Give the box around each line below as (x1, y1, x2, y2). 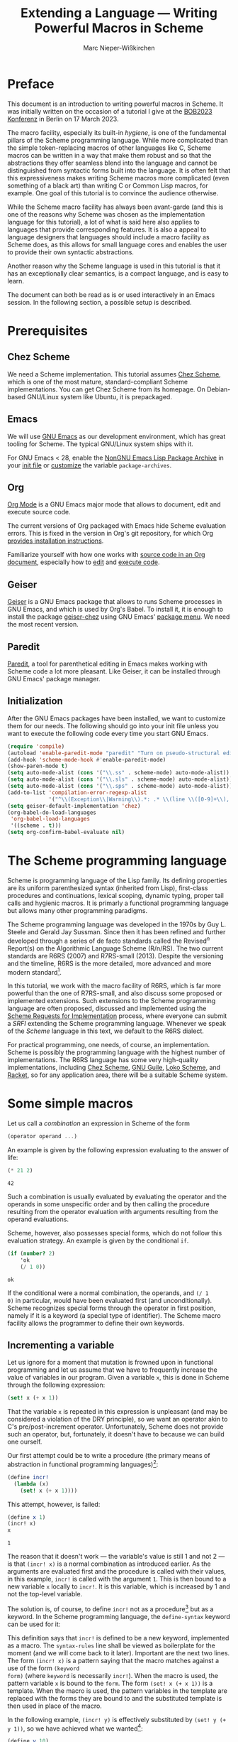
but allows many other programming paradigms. (7, 906, 147, 914)
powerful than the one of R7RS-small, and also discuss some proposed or (7, 989, 222, 997)
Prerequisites (7, 323, 89, 339)
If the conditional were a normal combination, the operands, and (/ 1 (7, 1288, 209, 1297)
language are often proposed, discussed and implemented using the (7, 1004, 207, 1013)
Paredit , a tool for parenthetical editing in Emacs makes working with (7, 659, 208, 668)
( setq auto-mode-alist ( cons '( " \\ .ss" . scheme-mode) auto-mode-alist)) (7, 769, 230, 777)
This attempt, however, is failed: (7, 1500, 101, 1508)
